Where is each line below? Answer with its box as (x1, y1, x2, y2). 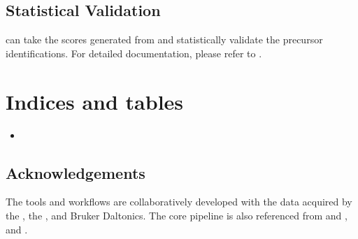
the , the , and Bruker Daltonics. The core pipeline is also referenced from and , (6, 208, 348, 222)
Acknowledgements (6, 161, 145, 183)
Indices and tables (6, 87, 184, 115)
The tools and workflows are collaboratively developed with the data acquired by (6, 194, 352, 209)
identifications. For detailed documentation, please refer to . (6, 45, 262, 60)
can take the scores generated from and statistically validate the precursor (6, 32, 323, 47)
